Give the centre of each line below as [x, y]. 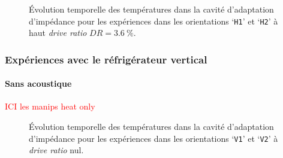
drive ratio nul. [56, 150]
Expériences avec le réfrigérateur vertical [106, 59]
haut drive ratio [58, 33]
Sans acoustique [38, 83]
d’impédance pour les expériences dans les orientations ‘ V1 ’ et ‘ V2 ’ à [153, 138]
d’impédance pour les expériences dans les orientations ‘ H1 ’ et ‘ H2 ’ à [153, 21]
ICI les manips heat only [50, 106]
